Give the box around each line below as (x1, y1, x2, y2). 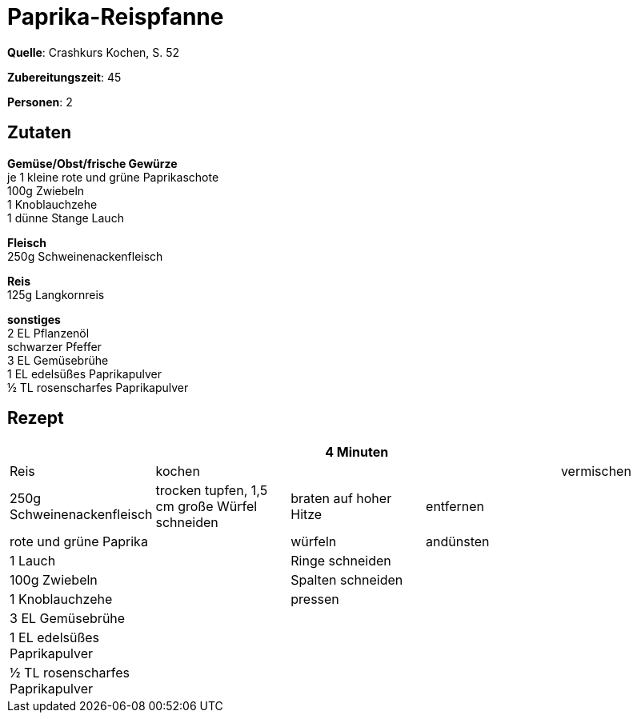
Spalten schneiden (290, 572, 403, 589)
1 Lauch (10, 553, 56, 569)
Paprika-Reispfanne (7, 3, 224, 30)
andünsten (426, 533, 490, 550)
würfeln (290, 533, 337, 550)
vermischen (560, 463, 631, 480)
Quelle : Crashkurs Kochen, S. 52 (7, 45, 180, 59)
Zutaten (7, 122, 72, 143)
